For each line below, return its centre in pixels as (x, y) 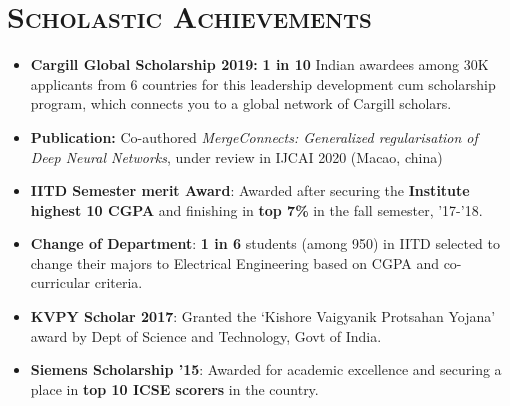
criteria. (118, 282)
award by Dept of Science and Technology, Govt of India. (206, 335)
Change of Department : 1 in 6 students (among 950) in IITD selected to (265, 243)
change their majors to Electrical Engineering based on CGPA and (234, 262)
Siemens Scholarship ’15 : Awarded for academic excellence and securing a (266, 369)
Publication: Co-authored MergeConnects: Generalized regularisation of (254, 136)
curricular (60, 282)
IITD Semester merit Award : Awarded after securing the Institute (250, 190)
